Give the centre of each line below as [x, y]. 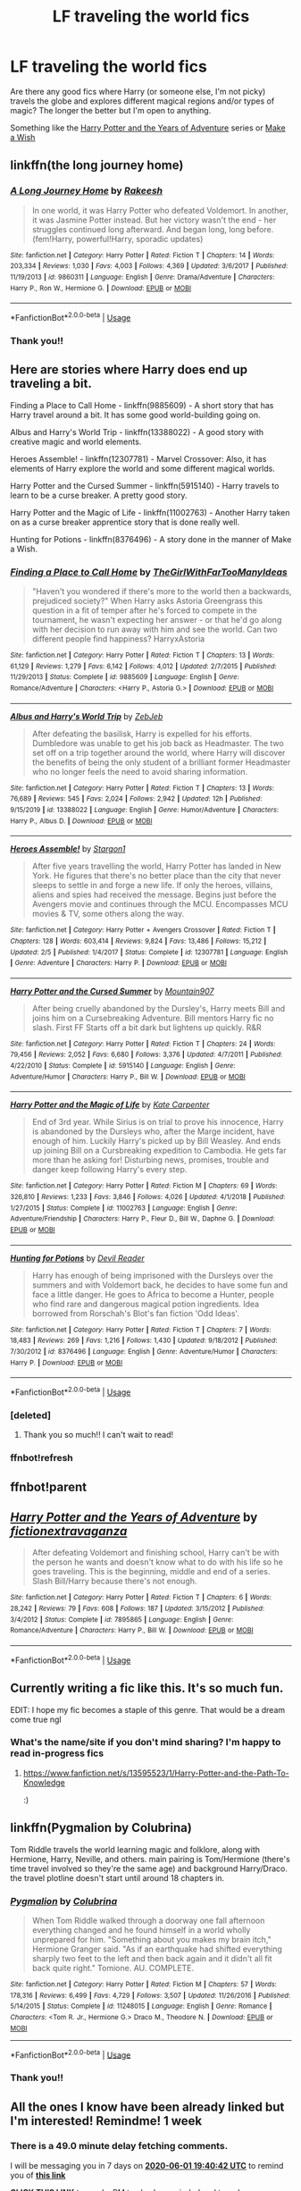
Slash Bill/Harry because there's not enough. [114, 1581]
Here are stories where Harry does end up [129, 369]
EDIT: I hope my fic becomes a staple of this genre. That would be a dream [148, 1709]
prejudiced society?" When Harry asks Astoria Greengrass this [147, 600]
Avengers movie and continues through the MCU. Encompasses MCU [160, 904]
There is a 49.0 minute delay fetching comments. [119, 2146]
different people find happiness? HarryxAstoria [118, 638]
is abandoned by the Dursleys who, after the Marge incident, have [153, 1131]
